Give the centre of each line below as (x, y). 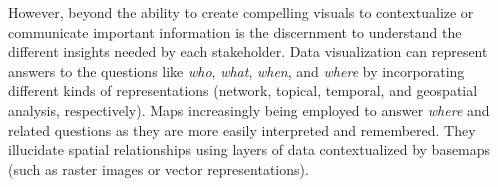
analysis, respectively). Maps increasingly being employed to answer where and (249, 109)
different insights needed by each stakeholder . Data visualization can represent (248, 51)
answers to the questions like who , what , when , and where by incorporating (236, 70)
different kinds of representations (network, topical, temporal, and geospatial (243, 90)
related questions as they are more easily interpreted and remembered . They (242, 129)
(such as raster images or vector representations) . (158, 168)
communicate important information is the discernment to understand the (235, 31)
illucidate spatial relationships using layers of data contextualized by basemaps (249, 149)
